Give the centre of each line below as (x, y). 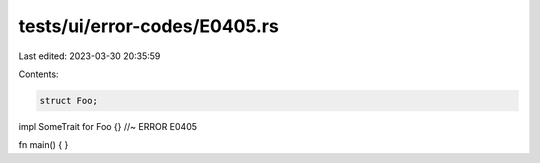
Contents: (38, 74)
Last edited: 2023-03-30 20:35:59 (89, 56)
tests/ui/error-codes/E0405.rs (148, 26)
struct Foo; (69, 100)
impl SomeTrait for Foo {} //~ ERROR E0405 (108, 126)
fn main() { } (43, 145)
